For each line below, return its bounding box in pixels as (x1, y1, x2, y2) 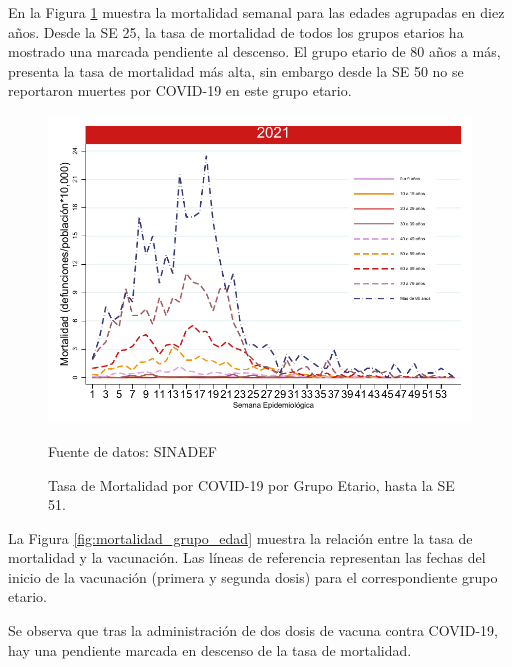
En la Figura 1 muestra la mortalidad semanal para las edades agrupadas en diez (8, 2, 505, 22)
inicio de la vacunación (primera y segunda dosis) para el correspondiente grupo (8, 566, 498, 587)
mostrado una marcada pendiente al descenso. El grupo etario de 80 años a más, (8, 41, 501, 62)
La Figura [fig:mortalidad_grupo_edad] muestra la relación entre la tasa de (8, 527, 473, 548)
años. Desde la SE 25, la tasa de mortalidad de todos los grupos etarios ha (8, 21, 464, 42)
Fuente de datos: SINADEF (48, 440, 217, 461)
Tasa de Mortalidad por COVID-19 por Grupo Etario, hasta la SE (48, 474, 455, 495)
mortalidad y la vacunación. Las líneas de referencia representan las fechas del (8, 547, 486, 568)
